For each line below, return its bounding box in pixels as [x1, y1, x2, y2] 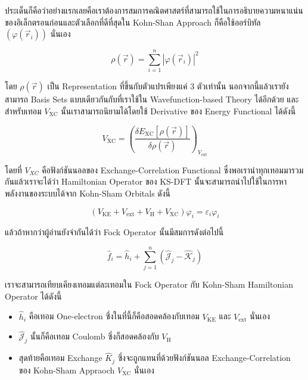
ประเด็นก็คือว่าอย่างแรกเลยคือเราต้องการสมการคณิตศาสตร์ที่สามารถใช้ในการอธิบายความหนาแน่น [5, 4, 303, 16]
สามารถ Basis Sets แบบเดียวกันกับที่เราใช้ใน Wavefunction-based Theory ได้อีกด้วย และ [5, 93, 299, 105]
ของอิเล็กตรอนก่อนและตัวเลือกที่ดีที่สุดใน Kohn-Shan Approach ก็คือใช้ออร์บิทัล [5, 15, 261, 28]
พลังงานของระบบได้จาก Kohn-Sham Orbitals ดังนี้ [5, 187, 171, 200]
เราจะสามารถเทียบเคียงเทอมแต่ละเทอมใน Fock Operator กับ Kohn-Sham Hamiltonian [5, 278, 293, 291]
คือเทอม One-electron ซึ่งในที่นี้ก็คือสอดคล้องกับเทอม [29, 310, 200, 322]
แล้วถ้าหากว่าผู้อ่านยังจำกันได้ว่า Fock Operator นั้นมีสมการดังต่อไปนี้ [5, 226, 224, 238]
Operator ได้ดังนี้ [5, 289, 62, 302]
